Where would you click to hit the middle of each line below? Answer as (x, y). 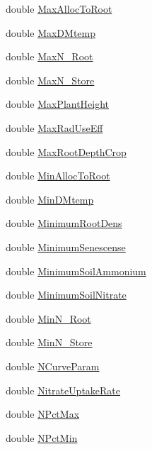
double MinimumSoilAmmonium (76, 271)
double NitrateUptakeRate (63, 390)
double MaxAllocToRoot (59, 9)
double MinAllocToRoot (58, 176)
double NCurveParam (53, 366)
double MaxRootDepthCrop (66, 151)
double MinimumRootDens (64, 223)
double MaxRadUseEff (54, 127)
